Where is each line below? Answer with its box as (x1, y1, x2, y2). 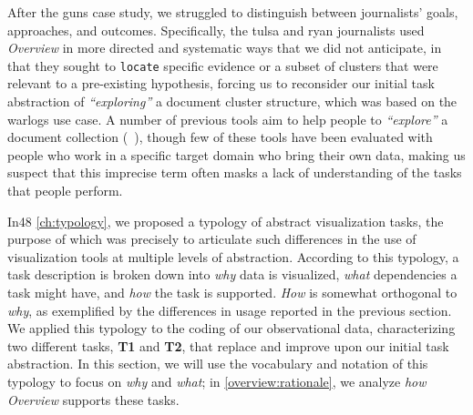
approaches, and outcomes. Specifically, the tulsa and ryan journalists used (7, 20, 425, 39)
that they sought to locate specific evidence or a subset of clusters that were (7, 56, 438, 75)
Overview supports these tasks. (7, 390, 180, 409)
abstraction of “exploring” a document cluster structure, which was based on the (7, 92, 458, 111)
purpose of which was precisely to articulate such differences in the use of (7, 229, 416, 248)
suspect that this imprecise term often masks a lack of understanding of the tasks (7, 163, 462, 182)
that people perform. (7, 181, 123, 199)
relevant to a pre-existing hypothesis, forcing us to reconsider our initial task (7, 74, 435, 93)
